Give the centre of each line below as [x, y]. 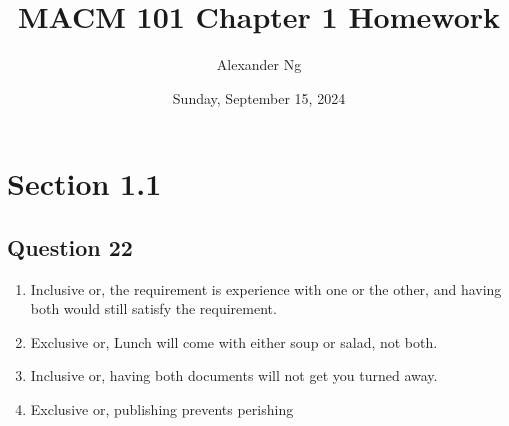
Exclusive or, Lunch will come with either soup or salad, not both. [234, 341]
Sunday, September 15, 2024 [259, 97]
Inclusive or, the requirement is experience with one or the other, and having [266, 288]
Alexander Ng [259, 64]
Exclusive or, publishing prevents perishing [162, 409]
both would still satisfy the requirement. [153, 308]
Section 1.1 [84, 183]
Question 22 [70, 246]
